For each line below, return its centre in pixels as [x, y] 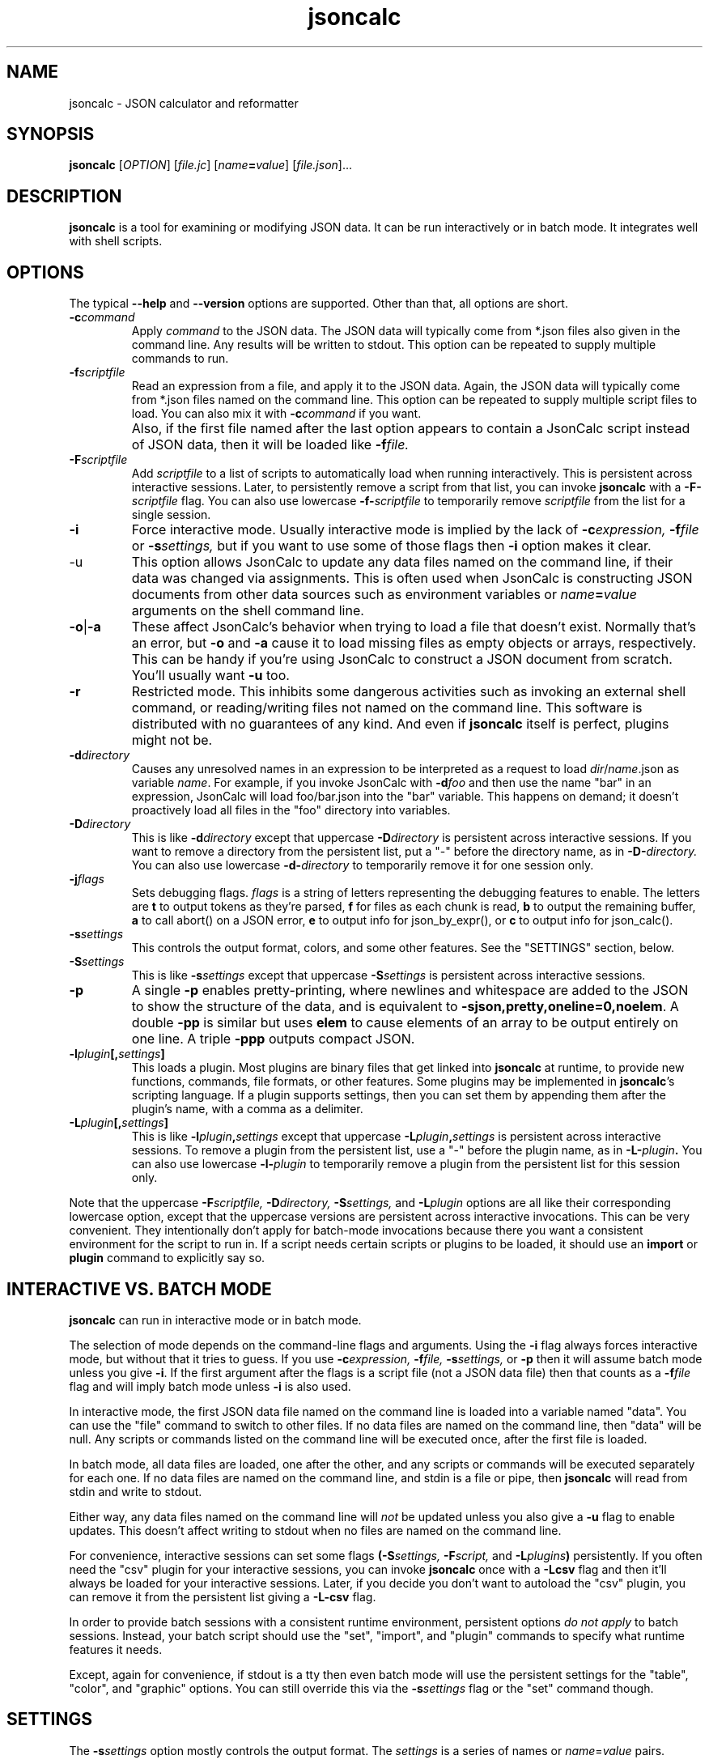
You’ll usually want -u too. [210, 676]
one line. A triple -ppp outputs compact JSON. [273, 1039]
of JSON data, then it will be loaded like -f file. [270, 445]
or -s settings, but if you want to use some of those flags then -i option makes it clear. [391, 546]
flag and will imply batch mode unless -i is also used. [210, 1386]
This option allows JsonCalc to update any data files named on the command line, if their [402, 562]
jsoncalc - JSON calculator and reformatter [184, 103]
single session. [171, 515]
